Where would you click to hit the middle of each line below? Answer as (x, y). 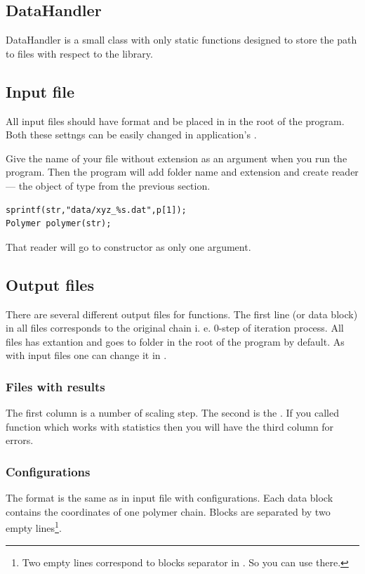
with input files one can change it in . (86, 355)
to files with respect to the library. (79, 53)
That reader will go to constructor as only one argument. (128, 246)
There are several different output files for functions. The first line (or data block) (182, 314)
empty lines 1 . (34, 527)
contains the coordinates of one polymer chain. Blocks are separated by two (168, 511)
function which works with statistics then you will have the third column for (170, 426)
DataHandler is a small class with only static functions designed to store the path (181, 40)
